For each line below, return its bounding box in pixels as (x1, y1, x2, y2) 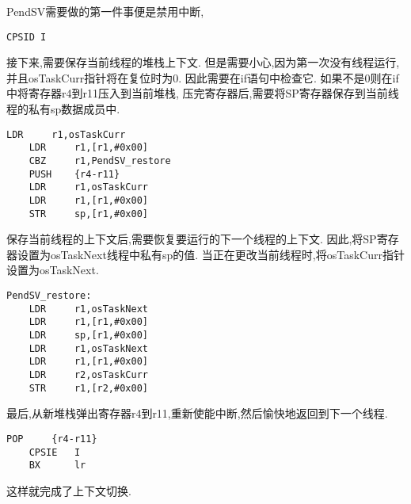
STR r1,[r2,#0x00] (29, 382, 148, 394)
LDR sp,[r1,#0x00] (29, 329, 148, 341)
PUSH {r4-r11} (29, 168, 120, 180)
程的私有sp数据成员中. (6, 101, 120, 117)
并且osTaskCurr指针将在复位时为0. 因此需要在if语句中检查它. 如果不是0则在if (6, 69, 399, 86)
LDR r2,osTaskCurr (29, 368, 148, 380)
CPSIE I (29, 446, 81, 458)
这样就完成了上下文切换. (6, 482, 131, 498)
